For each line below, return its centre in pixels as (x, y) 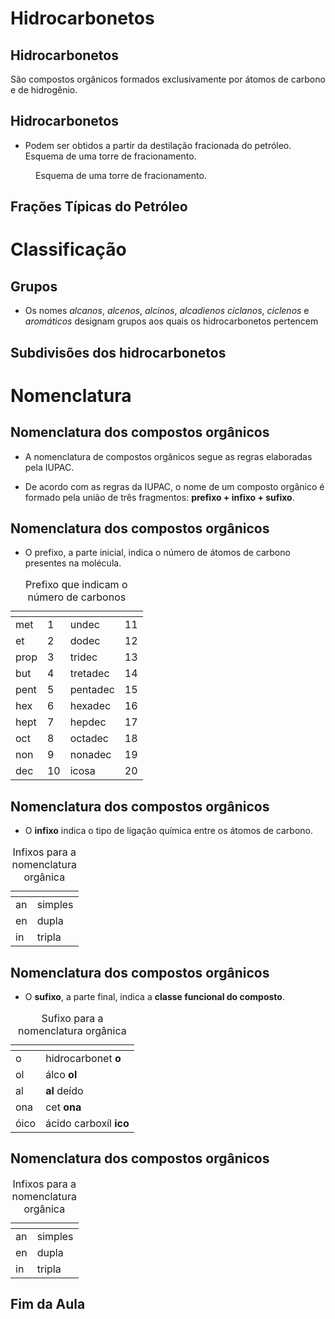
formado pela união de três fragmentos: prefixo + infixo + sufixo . (159, 497)
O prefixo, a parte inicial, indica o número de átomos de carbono (157, 553)
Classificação (68, 249)
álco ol (61, 1075)
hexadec (90, 706)
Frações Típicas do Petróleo (99, 207)
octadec (89, 739)
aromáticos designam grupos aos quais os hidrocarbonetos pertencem (171, 321)
